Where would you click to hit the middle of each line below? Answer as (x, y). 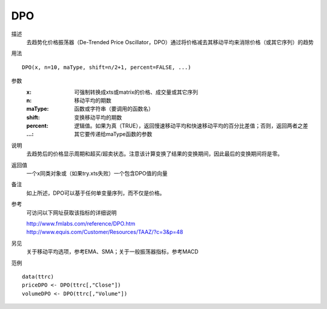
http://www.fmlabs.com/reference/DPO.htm (81, 223)
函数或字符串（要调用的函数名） (114, 109)
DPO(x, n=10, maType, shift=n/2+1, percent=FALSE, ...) (107, 67)
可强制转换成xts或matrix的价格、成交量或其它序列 (136, 92)
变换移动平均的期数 (98, 117)
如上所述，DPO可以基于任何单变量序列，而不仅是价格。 (96, 193)
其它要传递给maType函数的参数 (113, 134)
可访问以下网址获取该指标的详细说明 (71, 212)
